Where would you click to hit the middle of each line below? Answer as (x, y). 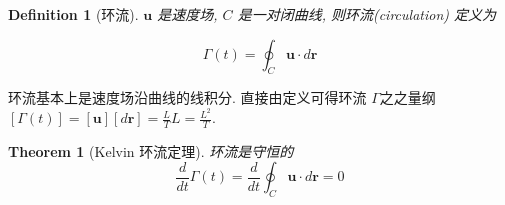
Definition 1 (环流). (73, 14)
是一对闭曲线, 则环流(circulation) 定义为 (367, 14)
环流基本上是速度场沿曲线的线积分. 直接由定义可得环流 (187, 97)
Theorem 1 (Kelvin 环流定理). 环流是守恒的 (151, 150)
